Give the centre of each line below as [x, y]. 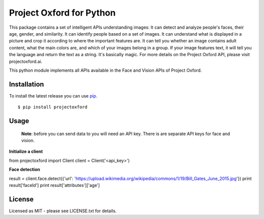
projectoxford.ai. [26, 61]
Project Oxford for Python [62, 13]
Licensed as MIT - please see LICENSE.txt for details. [63, 211]
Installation [26, 84]
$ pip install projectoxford [53, 107]
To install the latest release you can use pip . [53, 96]
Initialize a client [26, 152]
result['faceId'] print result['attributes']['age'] [55, 185]
